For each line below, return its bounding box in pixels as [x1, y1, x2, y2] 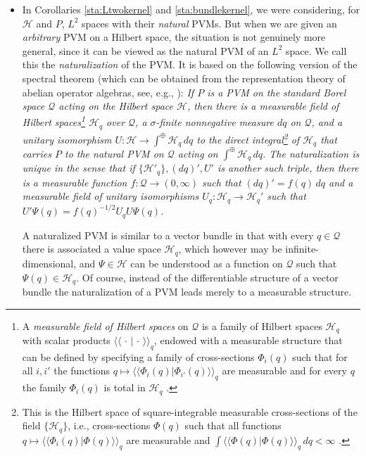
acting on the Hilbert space [58, 99, 173, 113]
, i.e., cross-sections [68, 418, 151, 433]
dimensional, [22, 255, 77, 270]
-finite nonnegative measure [156, 115, 274, 129]
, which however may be [178, 241, 282, 256]
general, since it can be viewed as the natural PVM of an [22, 43, 269, 58]
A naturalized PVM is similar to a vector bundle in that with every [22, 227, 314, 242]
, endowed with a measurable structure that [153, 333, 343, 348]
